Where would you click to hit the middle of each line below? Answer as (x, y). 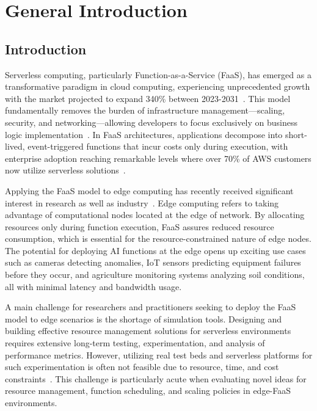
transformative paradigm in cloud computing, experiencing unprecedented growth (158, 86)
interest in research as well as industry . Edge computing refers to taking (142, 202)
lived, (15, 146)
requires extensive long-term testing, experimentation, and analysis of (135, 343)
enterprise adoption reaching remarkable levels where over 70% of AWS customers (158, 158)
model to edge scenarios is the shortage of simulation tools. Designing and (144, 318)
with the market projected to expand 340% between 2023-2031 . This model (148, 98)
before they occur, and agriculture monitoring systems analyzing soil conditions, (155, 275)
